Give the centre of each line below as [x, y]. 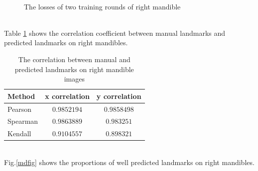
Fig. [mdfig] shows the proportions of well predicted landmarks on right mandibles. [129, 162]
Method [21, 96]
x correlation [67, 96]
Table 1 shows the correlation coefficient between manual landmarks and [115, 33]
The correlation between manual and [74, 59]
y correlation [119, 96]
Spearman [23, 121]
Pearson [20, 109]
